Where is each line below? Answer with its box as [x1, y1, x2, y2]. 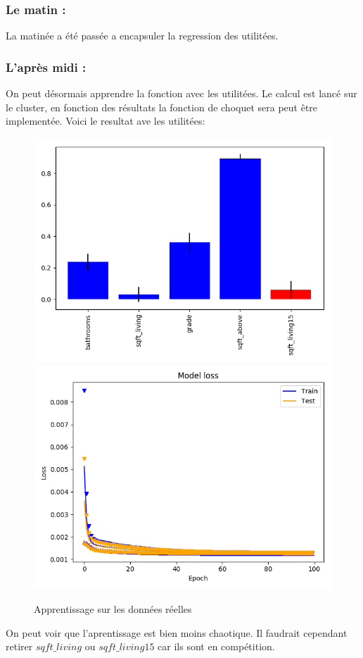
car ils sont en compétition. [158, 639, 275, 654]
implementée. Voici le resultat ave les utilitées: [6, 113, 205, 128]
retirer [6, 639, 33, 654]
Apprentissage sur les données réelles [34, 602, 192, 616]
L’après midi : [6, 58, 87, 75]
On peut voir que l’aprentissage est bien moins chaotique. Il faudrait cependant [6, 625, 348, 640]
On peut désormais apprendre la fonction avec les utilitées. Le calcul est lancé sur [6, 86, 357, 101]
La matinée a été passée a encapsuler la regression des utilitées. [6, 28, 279, 43]
